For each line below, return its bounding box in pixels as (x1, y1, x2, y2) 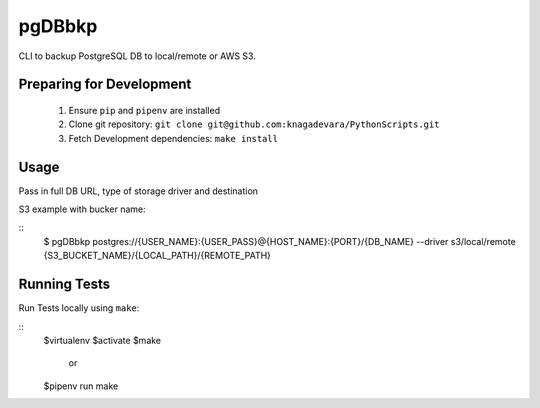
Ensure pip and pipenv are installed (68, 104, 220, 116)
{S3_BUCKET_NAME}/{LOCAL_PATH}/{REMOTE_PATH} (43, 250, 272, 262)
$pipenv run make (43, 380, 119, 392)
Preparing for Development (18, 76, 192, 93)
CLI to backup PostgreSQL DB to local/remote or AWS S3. (18, 50, 257, 62)
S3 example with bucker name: (18, 203, 147, 215)
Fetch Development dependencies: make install (68, 132, 279, 144)
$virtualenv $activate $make (43, 334, 162, 346)
